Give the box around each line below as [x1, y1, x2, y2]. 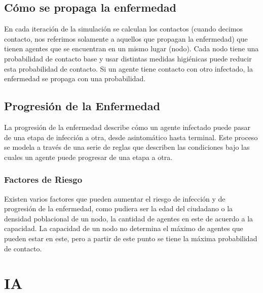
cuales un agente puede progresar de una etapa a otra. [4, 151, 173, 162]
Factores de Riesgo [4, 173, 83, 186]
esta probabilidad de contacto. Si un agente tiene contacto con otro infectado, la [4, 63, 253, 74]
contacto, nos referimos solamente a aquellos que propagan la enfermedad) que [4, 33, 248, 44]
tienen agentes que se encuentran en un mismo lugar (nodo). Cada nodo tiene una [4, 43, 259, 54]
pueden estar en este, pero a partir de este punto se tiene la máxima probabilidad [4, 233, 257, 243]
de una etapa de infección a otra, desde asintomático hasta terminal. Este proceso [4, 132, 258, 142]
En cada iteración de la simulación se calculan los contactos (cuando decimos [4, 23, 243, 34]
